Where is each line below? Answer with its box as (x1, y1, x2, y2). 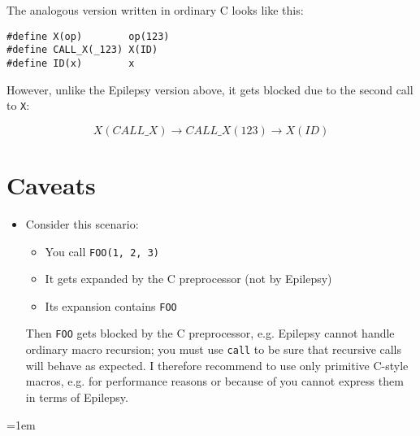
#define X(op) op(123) (6, 30, 170, 42)
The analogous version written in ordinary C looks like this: (6, 2, 304, 18)
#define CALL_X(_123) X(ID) (6, 44, 158, 56)
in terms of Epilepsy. (25, 388, 128, 405)
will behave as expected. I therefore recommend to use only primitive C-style (25, 356, 409, 373)
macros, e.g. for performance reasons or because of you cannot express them (25, 373, 404, 390)
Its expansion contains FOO (45, 297, 177, 314)
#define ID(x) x (6, 57, 135, 69)
